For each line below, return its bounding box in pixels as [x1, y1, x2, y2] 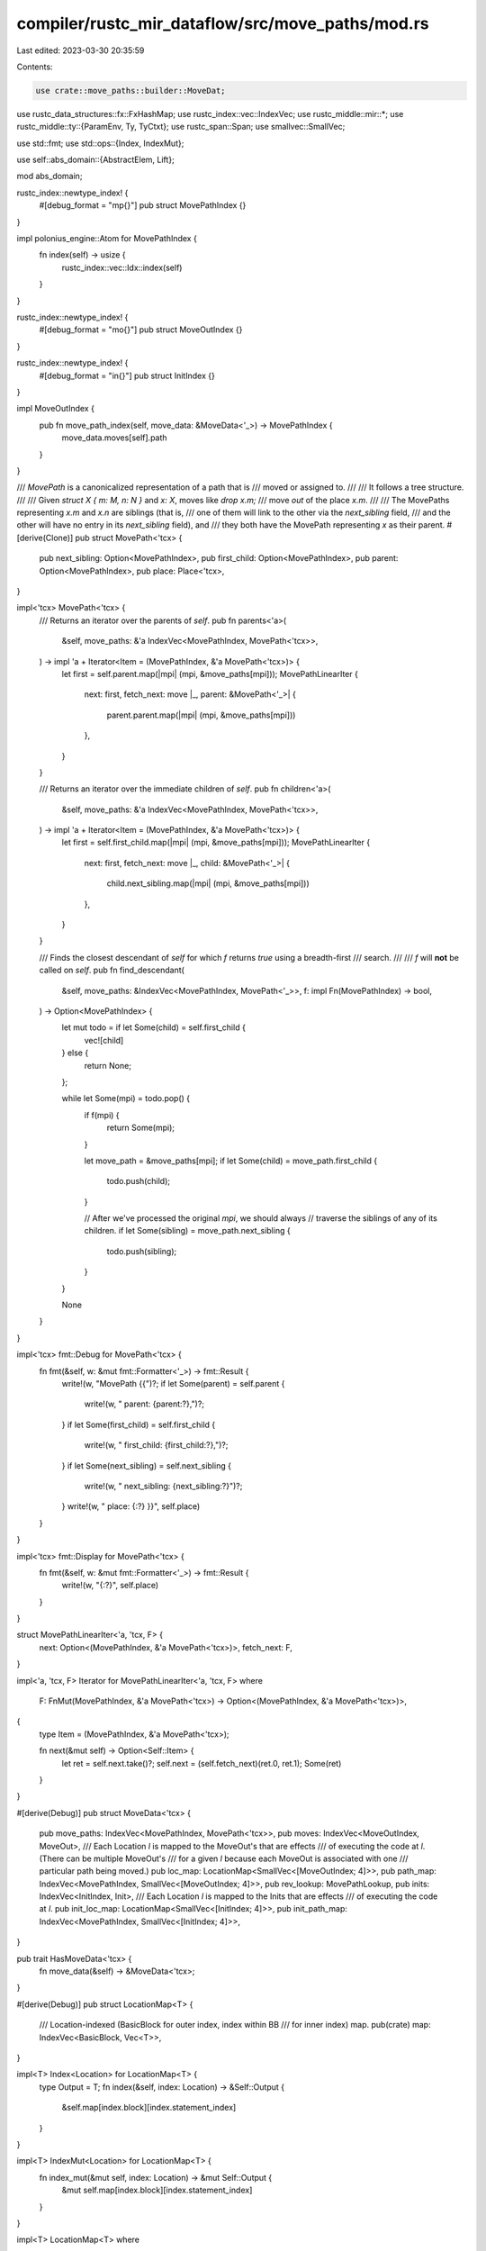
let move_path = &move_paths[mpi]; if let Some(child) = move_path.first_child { [84, 1155, 378, 1166]
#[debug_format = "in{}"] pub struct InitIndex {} [39, 370, 215, 381]
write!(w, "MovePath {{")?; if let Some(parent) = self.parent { [61, 1378, 285, 1388]
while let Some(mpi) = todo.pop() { [61, 1093, 191, 1104]
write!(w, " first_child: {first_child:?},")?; [84, 1440, 229, 1451]
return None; [84, 1060, 132, 1071]
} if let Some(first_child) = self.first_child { [61, 1419, 216, 1430]
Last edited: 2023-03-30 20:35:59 [16, 45, 145, 56]
